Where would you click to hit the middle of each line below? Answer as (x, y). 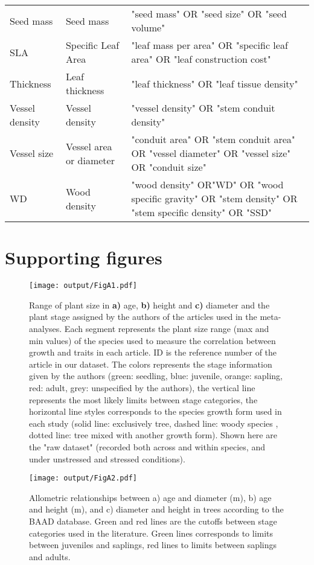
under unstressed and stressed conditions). (107, 458)
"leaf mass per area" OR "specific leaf (210, 45)
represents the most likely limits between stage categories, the (143, 399)
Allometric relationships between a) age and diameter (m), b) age (150, 497)
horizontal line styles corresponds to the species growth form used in (155, 411)
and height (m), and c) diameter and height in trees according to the (156, 509)
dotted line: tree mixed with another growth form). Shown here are (153, 435)
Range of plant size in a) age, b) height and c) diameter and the (149, 305)
